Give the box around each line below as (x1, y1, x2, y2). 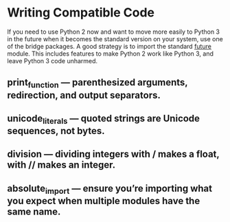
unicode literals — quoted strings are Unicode (7, 112, 200, 126)
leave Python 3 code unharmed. (7, 56, 98, 65)
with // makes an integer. (7, 159, 115, 171)
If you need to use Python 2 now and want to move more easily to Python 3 (7, 27, 220, 36)
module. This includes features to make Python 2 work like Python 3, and (7, 49, 214, 58)
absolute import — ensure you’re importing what (7, 182, 213, 197)
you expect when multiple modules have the (7, 195, 200, 207)
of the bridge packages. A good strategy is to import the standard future (7, 42, 211, 50)
